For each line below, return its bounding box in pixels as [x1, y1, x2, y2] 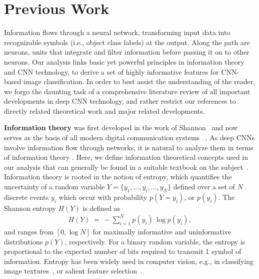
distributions [4, 236, 43, 246]
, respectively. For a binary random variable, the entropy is [64, 236, 245, 246]
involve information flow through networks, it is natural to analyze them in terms [4, 142, 253, 152]
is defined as [82, 202, 120, 213]
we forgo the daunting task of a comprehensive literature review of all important [4, 86, 250, 96]
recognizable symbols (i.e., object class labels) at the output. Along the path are [4, 37, 250, 47]
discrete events [4, 191, 49, 202]
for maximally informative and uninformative [92, 226, 231, 236]
